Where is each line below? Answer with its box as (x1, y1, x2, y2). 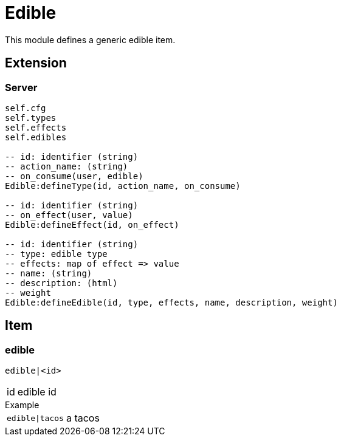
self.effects (5, 122, 67, 132)
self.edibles (5, 132, 67, 142)
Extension (5, 55, 67, 71)
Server (5, 81, 38, 94)
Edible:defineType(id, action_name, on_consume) (5, 180, 241, 191)
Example (5, 400, 40, 411)
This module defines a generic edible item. (5, 34, 176, 45)
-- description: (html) (5, 278, 118, 288)
